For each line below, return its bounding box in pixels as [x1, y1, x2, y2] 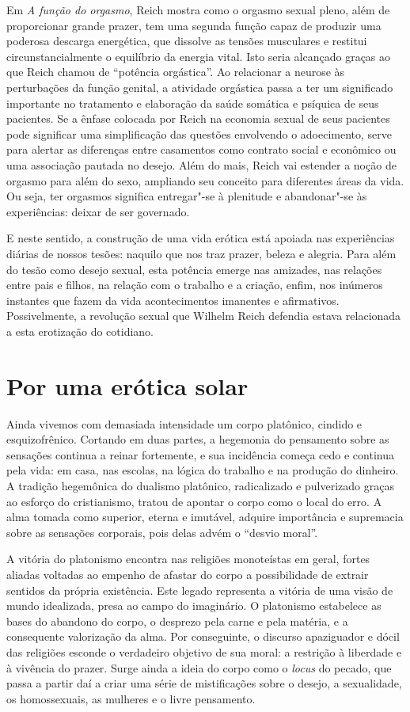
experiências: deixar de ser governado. [6, 203, 190, 219]
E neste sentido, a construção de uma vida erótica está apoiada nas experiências [6, 230, 395, 246]
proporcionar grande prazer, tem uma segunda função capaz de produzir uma [6, 17, 382, 33]
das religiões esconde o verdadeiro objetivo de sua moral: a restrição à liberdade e [6, 643, 402, 660]
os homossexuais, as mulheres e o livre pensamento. [6, 690, 256, 706]
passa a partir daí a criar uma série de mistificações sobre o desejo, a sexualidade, [6, 675, 402, 691]
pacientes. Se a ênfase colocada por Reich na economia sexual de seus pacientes [6, 110, 390, 127]
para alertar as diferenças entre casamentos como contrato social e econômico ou [6, 141, 397, 158]
